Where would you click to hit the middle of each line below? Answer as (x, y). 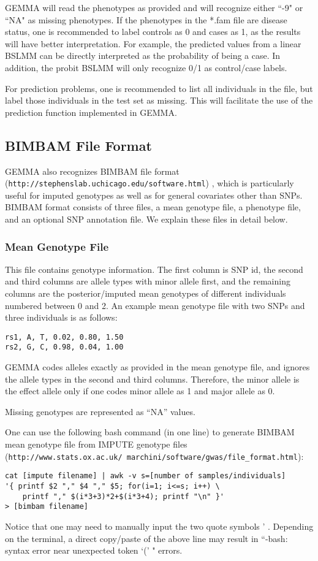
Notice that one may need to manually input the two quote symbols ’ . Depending (159, 526)
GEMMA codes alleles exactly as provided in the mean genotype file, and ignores (157, 367)
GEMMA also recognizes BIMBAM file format (92, 171)
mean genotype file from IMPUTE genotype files (96, 444)
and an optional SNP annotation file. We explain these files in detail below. (146, 219)
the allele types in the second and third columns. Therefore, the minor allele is (152, 379)
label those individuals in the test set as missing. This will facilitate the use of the (159, 100)
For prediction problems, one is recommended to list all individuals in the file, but (159, 88)
